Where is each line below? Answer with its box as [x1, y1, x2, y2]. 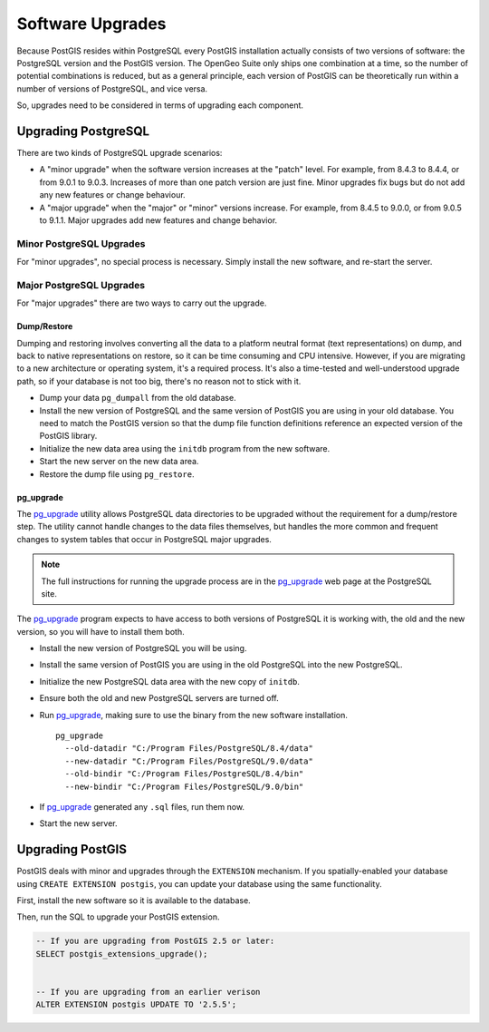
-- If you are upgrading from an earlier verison [35, 987, 261, 997]
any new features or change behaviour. [39, 190, 186, 200]
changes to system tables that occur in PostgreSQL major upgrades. [16, 533, 272, 544]
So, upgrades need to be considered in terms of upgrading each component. [16, 100, 303, 111]
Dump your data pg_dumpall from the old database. [39, 393, 236, 404]
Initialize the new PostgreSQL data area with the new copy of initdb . [39, 676, 301, 686]
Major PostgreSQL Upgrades [16, 278, 145, 291]
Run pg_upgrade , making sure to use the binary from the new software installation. [39, 709, 348, 720]
